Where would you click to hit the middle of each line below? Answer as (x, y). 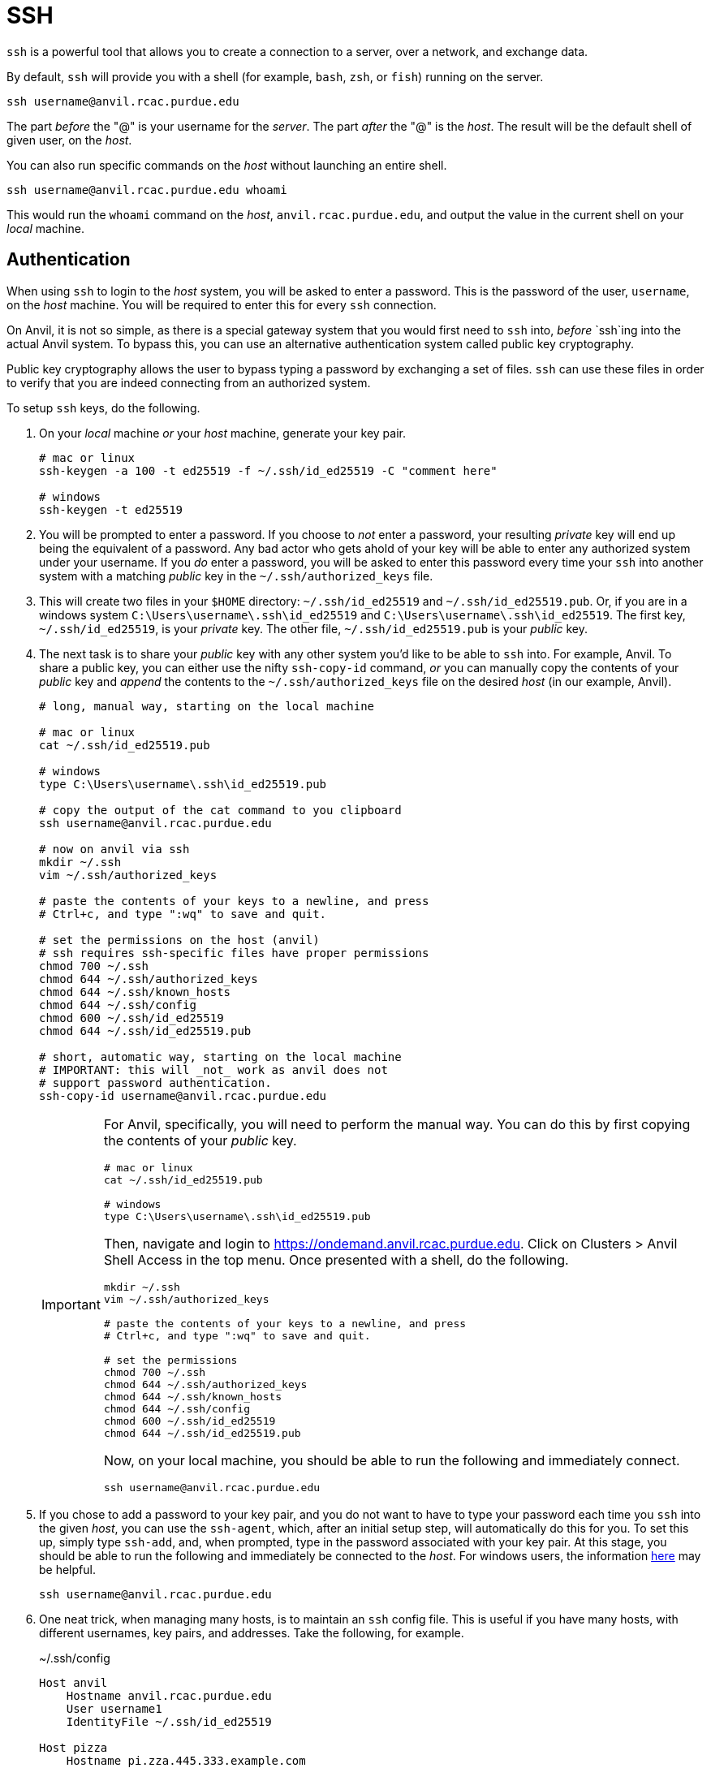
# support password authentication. (155, 1082)
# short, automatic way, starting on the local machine (220, 1056)
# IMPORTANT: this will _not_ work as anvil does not (213, 1069)
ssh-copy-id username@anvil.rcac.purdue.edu (183, 1095)
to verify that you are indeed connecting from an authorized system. (189, 382)
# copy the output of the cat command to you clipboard (220, 810)
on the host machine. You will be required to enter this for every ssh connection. (222, 304)
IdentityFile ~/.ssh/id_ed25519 (169, 1721)
